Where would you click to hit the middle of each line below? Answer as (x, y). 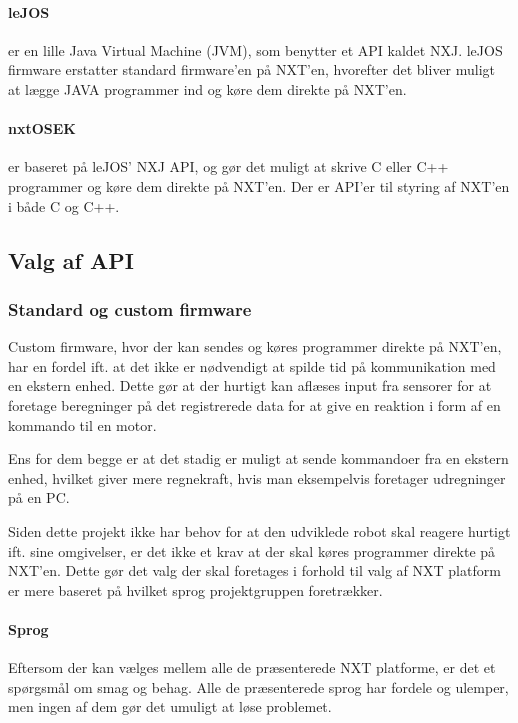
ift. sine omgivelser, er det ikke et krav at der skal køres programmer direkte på (252, 550)
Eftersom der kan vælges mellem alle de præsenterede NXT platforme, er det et (252, 667)
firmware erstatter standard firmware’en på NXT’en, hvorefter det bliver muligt (252, 69)
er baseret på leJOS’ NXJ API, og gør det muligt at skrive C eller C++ (228, 166)
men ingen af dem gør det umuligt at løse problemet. (170, 706)
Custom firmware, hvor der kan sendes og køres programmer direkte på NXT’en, (255, 346)
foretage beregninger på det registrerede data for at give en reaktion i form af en (254, 404)
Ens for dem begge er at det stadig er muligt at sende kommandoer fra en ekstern (258, 458)
